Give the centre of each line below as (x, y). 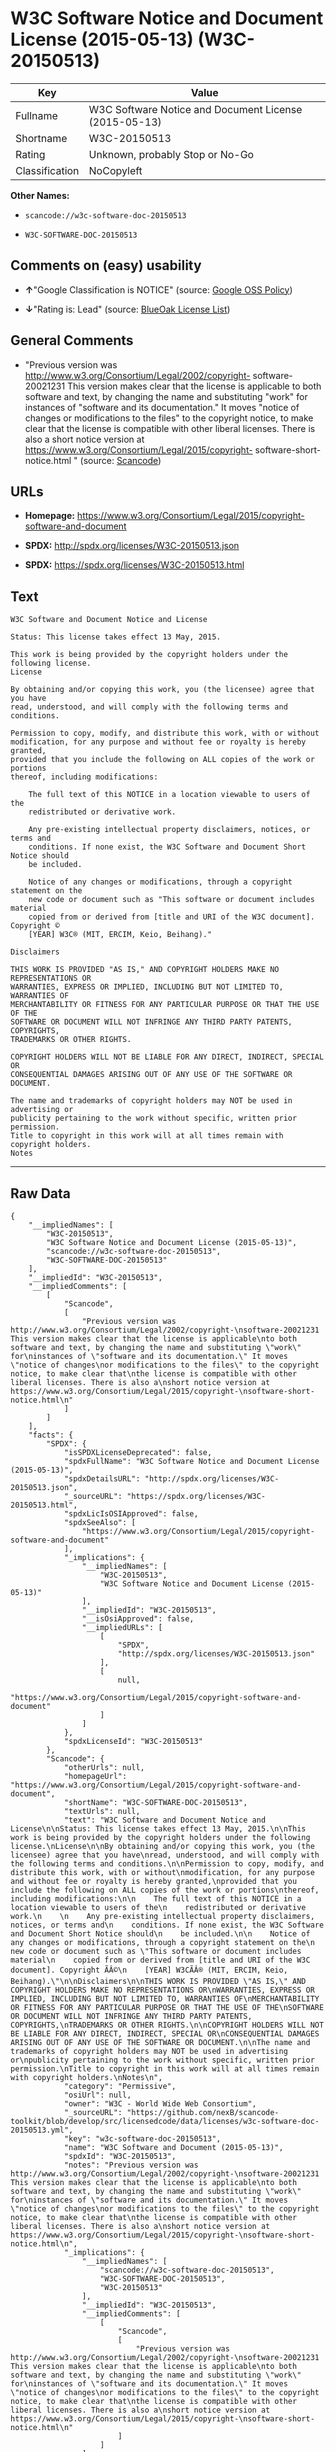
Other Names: (40, 195)
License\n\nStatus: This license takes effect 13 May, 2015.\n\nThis (158, 1829)
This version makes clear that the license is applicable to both (194, 386)
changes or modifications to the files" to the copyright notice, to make (169, 418)
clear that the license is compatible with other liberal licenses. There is (170, 428)
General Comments (72, 340)
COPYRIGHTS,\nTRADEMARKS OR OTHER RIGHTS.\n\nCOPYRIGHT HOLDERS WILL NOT (167, 2025)
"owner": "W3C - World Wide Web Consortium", (160, 2104)
